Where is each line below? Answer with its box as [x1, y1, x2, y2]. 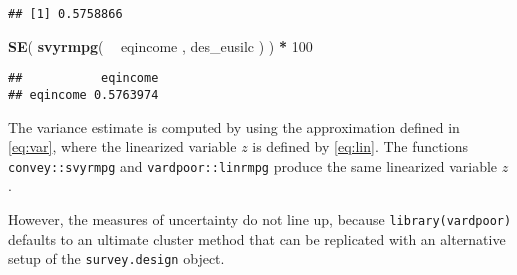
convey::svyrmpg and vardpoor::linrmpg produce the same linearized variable [8, 155, 498, 176]
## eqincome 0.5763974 [8, 87, 159, 102]
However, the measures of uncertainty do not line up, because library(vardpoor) [8, 209, 512, 229]
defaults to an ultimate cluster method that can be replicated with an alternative [8, 228, 506, 249]
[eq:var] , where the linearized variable [8, 136, 237, 157]
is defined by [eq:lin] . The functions [252, 136, 468, 157]
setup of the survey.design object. [8, 248, 225, 269]
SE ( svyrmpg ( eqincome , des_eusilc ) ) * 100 [8, 35, 313, 56]
